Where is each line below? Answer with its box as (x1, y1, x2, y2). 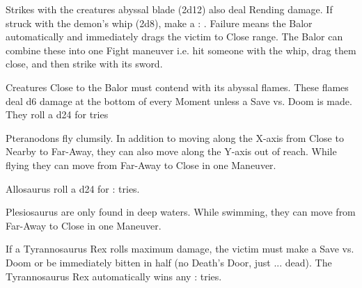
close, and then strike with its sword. (6, 56, 163, 71)
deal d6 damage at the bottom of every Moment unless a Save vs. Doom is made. (6, 93, 352, 108)
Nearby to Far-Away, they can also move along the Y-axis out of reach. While (6, 144, 337, 159)
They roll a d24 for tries (6, 107, 109, 122)
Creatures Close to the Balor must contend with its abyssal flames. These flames (6, 79, 349, 94)
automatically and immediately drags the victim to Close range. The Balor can (6, 29, 343, 44)
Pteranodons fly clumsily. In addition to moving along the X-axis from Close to (6, 130, 344, 145)
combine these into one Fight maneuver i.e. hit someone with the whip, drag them (6, 42, 356, 57)
